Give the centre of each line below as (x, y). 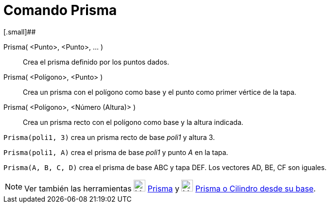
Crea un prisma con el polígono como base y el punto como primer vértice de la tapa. (160, 92)
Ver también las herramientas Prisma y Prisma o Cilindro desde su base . (170, 188)
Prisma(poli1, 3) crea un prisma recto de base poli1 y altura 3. (109, 137)
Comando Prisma (60, 10)
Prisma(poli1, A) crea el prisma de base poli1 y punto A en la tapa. (116, 152)
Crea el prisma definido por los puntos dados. (96, 62)
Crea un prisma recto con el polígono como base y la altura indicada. (133, 122)
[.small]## (20, 32)
